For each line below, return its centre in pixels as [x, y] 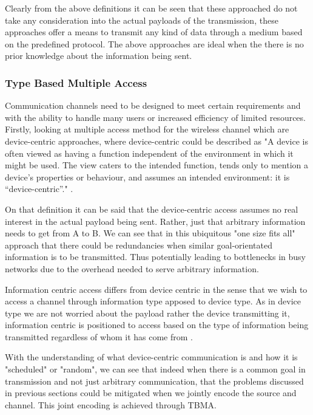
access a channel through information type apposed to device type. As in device [153, 301]
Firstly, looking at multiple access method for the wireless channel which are [147, 129]
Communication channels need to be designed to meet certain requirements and [153, 105]
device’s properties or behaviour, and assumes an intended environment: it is [147, 177]
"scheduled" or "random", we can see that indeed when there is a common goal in [155, 369]
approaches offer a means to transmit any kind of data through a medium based [154, 32]
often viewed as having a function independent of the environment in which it [149, 153]
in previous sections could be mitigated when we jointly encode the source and [151, 393]
